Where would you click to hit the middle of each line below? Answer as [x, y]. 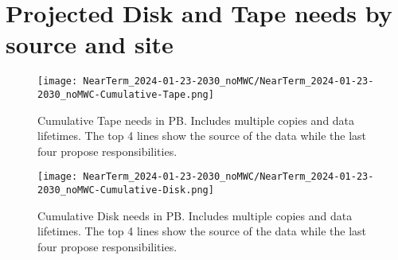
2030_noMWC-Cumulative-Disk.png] [126, 190]
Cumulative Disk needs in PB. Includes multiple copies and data [195, 215]
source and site [90, 44]
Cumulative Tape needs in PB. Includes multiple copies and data [196, 120]
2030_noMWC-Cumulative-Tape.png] [126, 94]
